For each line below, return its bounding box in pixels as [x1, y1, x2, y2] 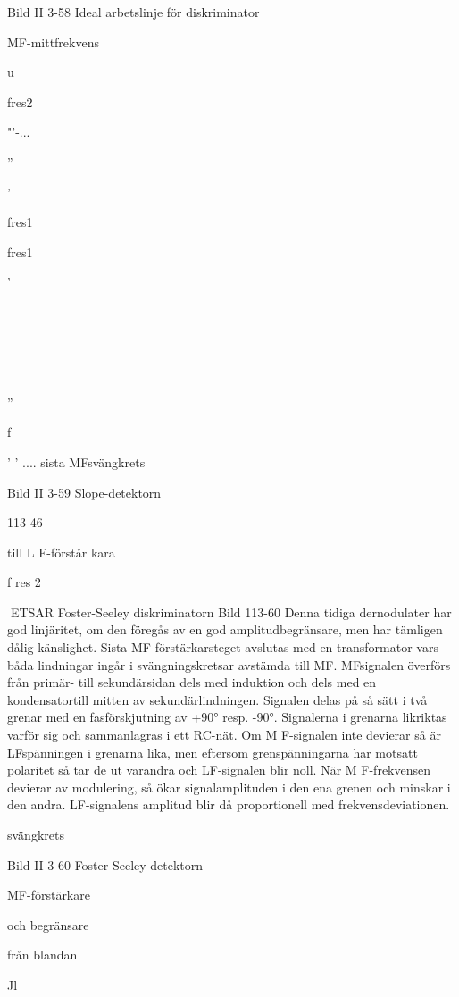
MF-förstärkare [7, 885, 90, 904]
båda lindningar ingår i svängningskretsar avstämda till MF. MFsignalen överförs [7, 655, 451, 674]
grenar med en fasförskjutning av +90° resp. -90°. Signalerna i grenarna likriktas [7, 708, 447, 726]
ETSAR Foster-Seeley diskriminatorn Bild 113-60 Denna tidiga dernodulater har [10, 602, 452, 621]
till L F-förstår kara [7, 542, 115, 561]
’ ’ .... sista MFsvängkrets [7, 452, 146, 471]
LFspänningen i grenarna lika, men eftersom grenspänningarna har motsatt [7, 742, 418, 761]
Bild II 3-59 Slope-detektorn [7, 482, 162, 501]
